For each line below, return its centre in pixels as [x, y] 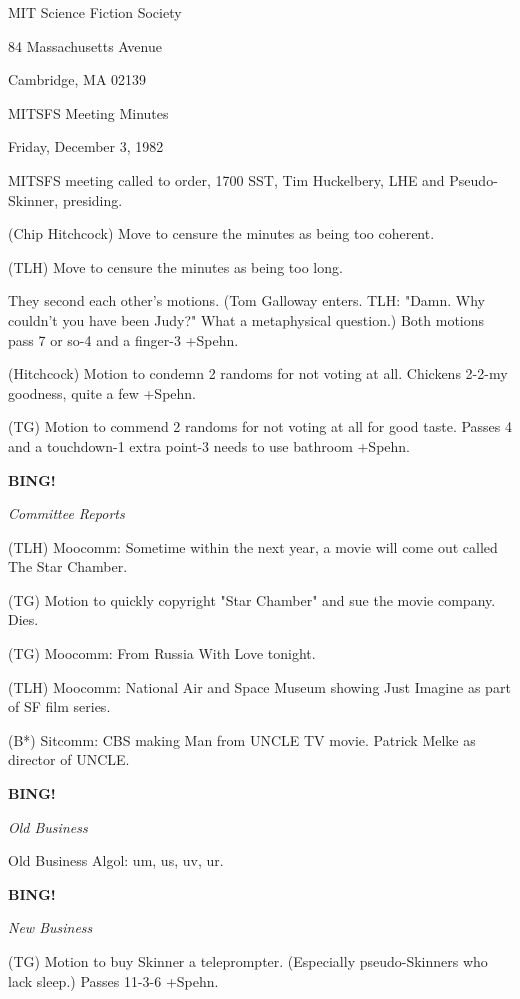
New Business [50, 927]
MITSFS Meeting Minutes [88, 112]
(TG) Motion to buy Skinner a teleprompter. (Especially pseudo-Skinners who [248, 961]
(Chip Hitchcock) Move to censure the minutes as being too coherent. [221, 233]
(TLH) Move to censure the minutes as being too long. [175, 266]
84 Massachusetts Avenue [85, 45]
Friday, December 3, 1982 [86, 146]
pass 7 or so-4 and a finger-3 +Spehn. [123, 339]
